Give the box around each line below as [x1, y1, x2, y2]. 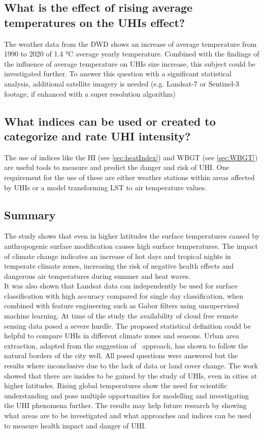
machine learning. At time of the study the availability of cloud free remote [4, 310, 239, 321]
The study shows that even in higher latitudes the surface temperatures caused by [4, 230, 260, 241]
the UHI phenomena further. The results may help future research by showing [4, 400, 247, 411]
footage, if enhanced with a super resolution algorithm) [4, 88, 176, 99]
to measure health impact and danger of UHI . [4, 420, 147, 430]
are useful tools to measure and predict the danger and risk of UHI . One [4, 162, 229, 172]
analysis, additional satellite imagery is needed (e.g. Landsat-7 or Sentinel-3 [4, 78, 240, 89]
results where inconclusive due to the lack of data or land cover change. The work [4, 360, 258, 371]
